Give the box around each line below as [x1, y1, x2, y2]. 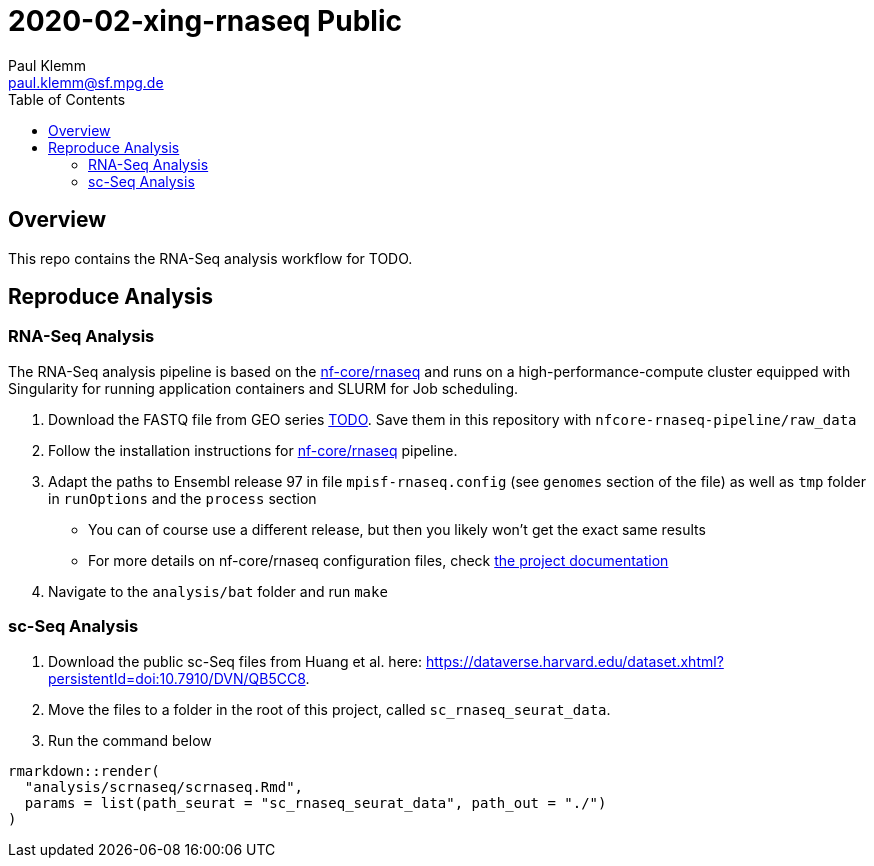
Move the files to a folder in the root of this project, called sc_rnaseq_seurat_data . [48, 700, 611, 718]
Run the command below [48, 731, 212, 749]
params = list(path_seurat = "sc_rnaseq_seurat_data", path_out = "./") [24, 794, 607, 811]
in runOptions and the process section [48, 489, 317, 507]
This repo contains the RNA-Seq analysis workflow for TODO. [8, 249, 413, 267]
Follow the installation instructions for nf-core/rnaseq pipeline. [48, 441, 458, 459]
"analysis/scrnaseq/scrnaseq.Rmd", [24, 778, 304, 795]
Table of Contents [8, 90, 126, 108]
